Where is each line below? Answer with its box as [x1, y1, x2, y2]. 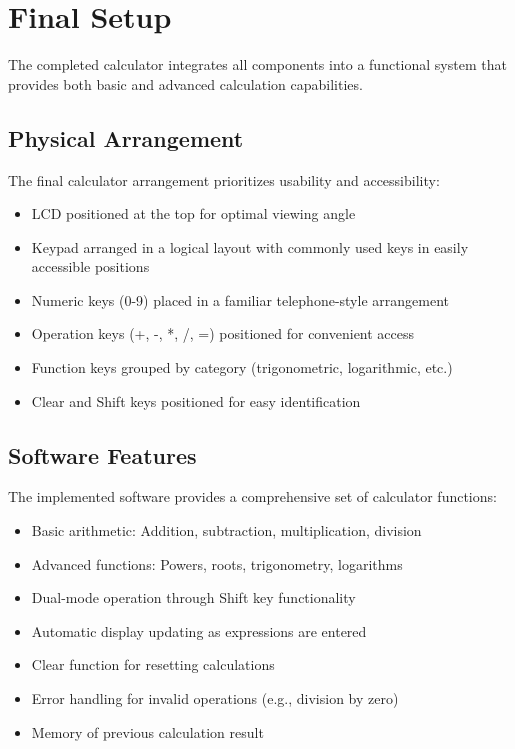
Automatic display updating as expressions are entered [31, 620, 367, 641]
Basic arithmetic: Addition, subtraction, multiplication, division [31, 520, 422, 541]
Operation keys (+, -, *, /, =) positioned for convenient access [31, 323, 415, 344]
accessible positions [31, 256, 150, 277]
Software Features [8, 439, 197, 470]
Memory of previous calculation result [31, 721, 264, 742]
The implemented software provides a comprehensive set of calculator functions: [8, 486, 497, 507]
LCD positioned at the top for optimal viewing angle [31, 203, 356, 224]
